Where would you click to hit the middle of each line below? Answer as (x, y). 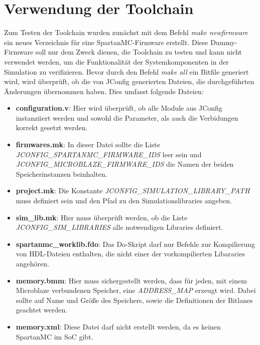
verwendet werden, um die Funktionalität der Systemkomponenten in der (116, 61)
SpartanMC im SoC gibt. (54, 336)
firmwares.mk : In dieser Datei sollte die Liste (88, 144)
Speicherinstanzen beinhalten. (61, 174)
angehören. (32, 263)
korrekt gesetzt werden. (52, 127)
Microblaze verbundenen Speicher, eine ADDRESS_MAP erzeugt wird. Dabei (136, 290)
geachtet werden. (42, 310)
